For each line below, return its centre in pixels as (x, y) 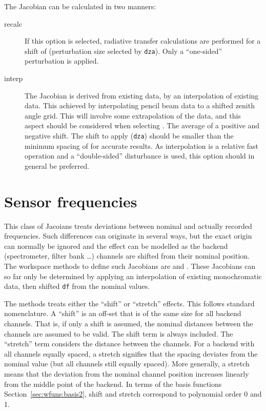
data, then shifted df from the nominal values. (77, 286)
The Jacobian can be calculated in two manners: (80, 6)
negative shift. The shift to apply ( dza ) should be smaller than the (129, 135)
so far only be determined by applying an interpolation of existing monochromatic (133, 276)
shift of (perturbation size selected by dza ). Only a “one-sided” (124, 51)
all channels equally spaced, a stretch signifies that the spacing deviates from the (131, 353)
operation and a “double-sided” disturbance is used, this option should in (140, 156)
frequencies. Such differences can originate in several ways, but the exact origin (128, 236)
